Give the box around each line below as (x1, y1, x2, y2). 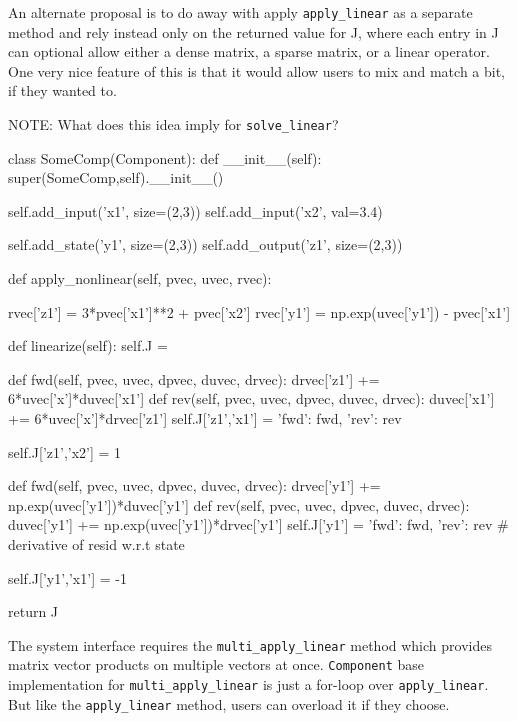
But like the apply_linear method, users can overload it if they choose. (8, 693, 450, 714)
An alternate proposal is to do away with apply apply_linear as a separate (8, 2, 473, 22)
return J (8, 601, 59, 622)
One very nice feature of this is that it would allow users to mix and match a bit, (8, 60, 506, 81)
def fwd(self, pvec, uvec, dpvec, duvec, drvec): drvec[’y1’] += (8, 475, 381, 496)
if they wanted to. (8, 80, 117, 101)
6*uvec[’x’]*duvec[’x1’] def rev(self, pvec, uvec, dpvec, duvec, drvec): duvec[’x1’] (8, 388, 495, 409)
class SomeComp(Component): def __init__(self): (8, 147, 322, 168)
